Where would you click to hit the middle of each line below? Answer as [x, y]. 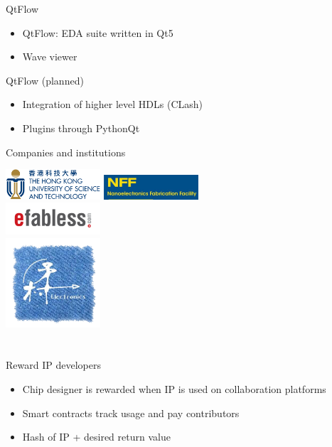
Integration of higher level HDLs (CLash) [112, 104]
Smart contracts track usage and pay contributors [131, 413]
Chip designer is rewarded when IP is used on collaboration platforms [174, 388]
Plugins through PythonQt [81, 128]
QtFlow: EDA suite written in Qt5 [98, 32]
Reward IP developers [53, 365]
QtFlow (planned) [45, 80]
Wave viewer [50, 56]
